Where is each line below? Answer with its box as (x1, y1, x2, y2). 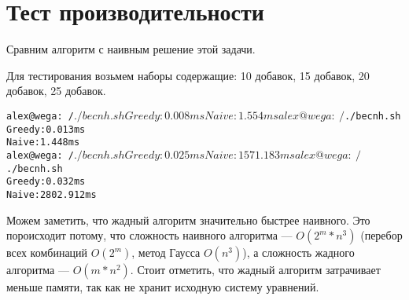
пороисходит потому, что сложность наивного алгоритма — (6, 227, 293, 243)
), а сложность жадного (242, 244, 355, 261)
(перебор (360, 227, 403, 243)
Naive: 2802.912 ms (6, 188, 97, 200)
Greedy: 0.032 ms (6, 176, 86, 188)
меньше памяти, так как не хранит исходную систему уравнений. (6, 279, 319, 295)
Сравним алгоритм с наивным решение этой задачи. (6, 41, 256, 57)
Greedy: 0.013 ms (6, 123, 86, 135)
